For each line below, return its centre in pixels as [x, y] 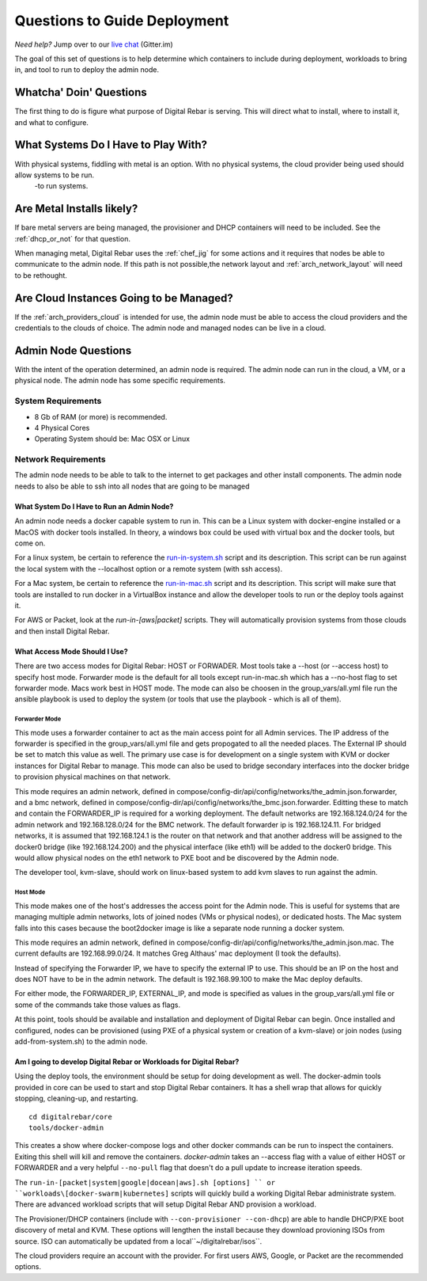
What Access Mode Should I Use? [71, 651]
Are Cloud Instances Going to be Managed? [124, 298]
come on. [30, 543]
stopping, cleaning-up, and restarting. [76, 1099]
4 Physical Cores [62, 428]
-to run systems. [61, 186]
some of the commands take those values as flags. [98, 1005]
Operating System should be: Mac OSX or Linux [112, 439]
